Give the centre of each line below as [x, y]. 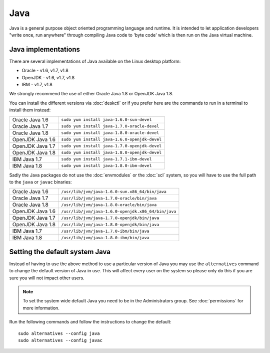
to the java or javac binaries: [40, 182]
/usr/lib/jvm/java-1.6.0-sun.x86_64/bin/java [114, 191]
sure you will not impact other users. [47, 278]
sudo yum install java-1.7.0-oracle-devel [110, 126]
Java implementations [44, 49]
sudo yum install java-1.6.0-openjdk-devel [111, 140]
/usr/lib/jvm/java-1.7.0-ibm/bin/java [105, 231]
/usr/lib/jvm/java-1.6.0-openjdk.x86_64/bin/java [118, 211]
